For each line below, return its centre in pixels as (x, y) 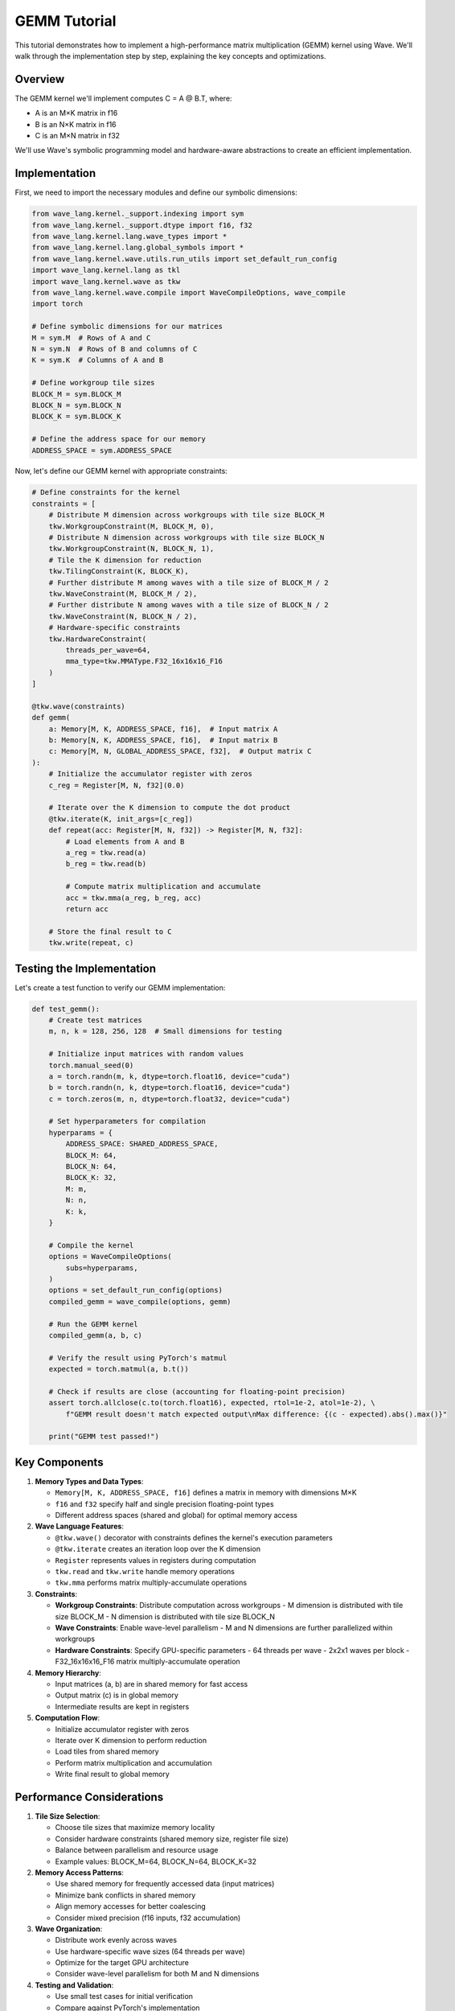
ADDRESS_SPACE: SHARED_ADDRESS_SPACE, (142, 1144)
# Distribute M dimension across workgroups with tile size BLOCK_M (187, 515)
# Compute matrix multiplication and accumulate (163, 886)
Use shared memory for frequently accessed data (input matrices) (165, 1884)
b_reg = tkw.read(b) (106, 864)
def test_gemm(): (66, 1009)
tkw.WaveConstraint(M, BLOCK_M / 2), (123, 594)
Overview (40, 79)
